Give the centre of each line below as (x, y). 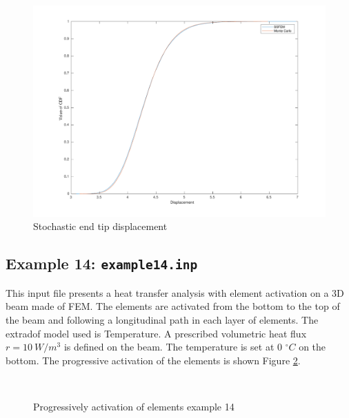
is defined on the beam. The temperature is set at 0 (173, 347)
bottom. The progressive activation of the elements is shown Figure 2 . (153, 360)
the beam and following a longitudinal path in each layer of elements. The (162, 319)
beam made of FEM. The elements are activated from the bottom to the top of (173, 306)
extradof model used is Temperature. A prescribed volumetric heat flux (156, 333)
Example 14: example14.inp (102, 263)
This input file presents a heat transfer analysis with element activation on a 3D (175, 292)
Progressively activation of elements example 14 (134, 406)
